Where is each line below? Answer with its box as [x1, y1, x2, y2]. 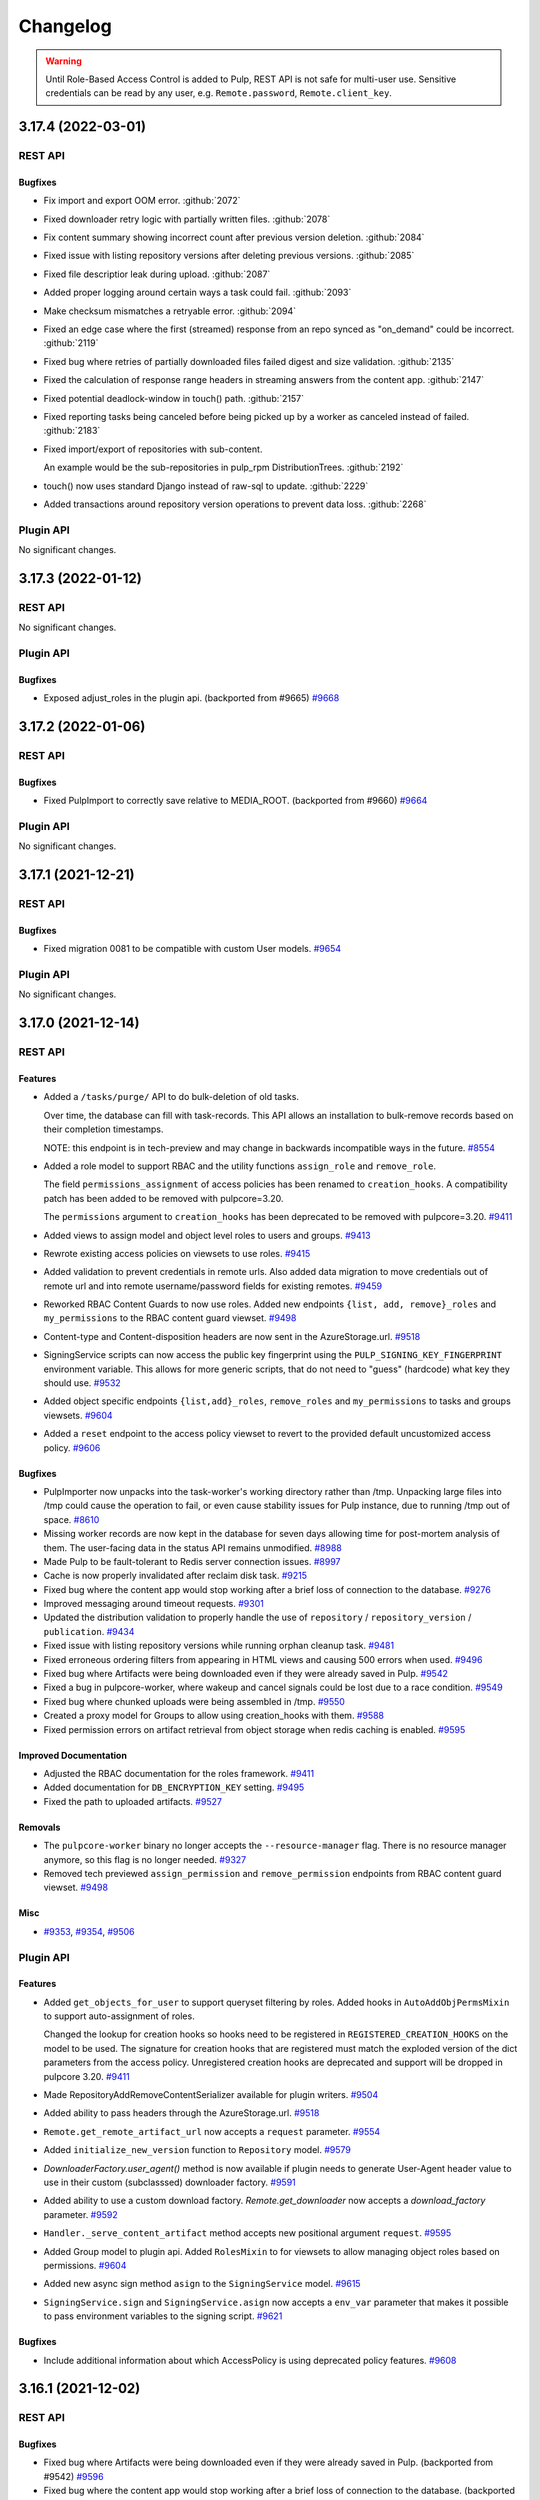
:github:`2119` [43, 337, 99, 349]
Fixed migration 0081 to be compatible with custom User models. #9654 [43, 943, 342, 955]
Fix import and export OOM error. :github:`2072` [43, 195, 241, 207]
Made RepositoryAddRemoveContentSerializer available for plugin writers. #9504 [43, 2089, 379, 2101]
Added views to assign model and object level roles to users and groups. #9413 [43, 1229, 371, 1241]
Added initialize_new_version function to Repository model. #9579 [43, 2144, 352, 2156]
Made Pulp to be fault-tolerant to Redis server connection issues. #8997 [43, 1555, 341, 1567]
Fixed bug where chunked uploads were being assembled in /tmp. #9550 [43, 1695, 345, 1707]
